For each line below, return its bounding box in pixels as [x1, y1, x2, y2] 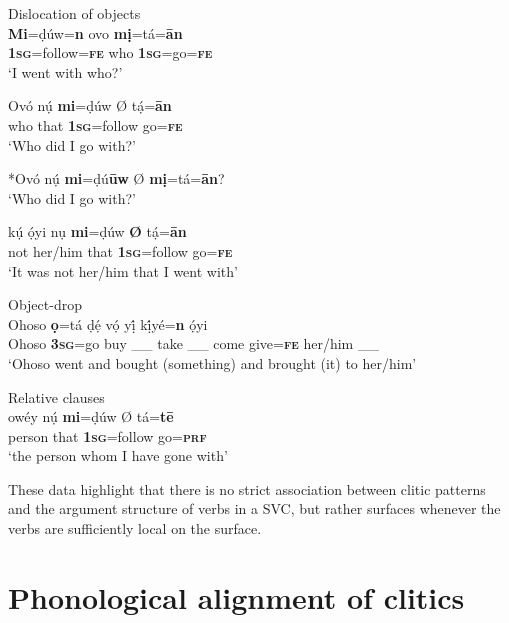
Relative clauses [8, 386, 105, 407]
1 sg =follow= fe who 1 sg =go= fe [8, 42, 213, 63]
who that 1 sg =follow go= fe [8, 114, 183, 135]
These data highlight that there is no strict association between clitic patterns [8, 478, 486, 499]
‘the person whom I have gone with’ [8, 445, 228, 466]
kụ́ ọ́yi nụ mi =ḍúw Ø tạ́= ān [8, 221, 187, 242]
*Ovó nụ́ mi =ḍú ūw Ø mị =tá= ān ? [8, 168, 225, 189]
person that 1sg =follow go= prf [8, 425, 207, 446]
